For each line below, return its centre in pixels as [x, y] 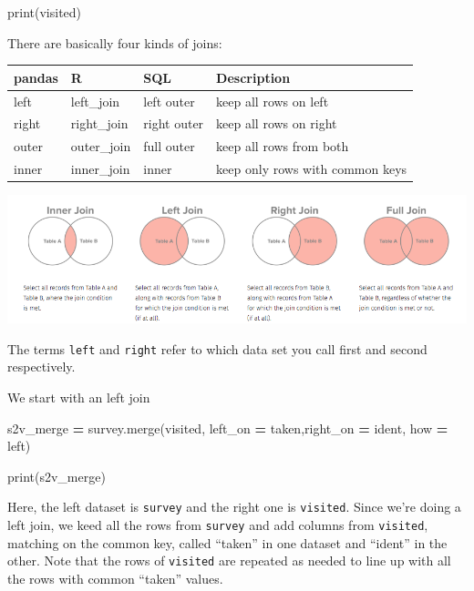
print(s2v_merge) [57, 476]
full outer [169, 146]
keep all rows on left [273, 101]
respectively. [41, 367]
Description [253, 77]
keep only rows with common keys [312, 169]
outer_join [101, 146]
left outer [169, 101]
